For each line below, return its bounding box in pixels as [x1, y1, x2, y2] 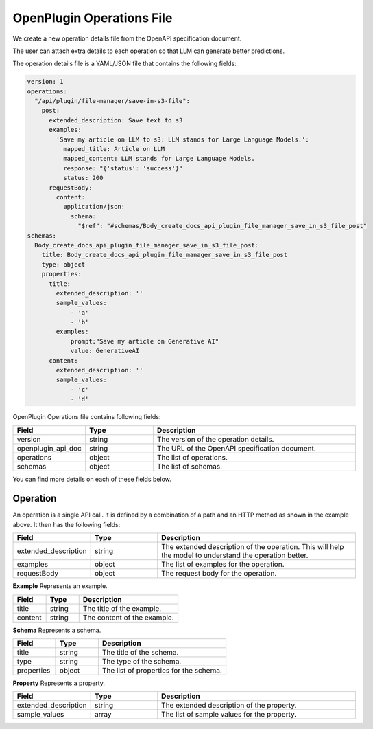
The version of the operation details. [156, 434, 274, 444]
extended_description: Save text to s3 [49, 116, 183, 124]
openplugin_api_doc [16, 443, 82, 453]
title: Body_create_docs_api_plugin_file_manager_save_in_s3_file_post [41, 251, 288, 259]
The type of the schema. [101, 657, 182, 666]
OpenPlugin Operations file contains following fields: [12, 413, 161, 421]
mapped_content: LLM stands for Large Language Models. [62, 155, 255, 163]
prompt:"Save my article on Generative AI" [70, 337, 219, 345]
